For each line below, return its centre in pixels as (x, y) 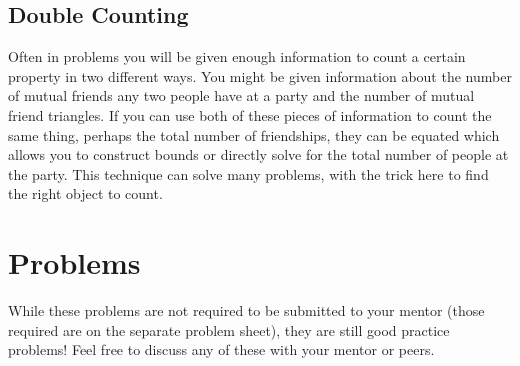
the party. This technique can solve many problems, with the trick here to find (248, 173)
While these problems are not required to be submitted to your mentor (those (246, 310)
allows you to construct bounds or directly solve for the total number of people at (258, 154)
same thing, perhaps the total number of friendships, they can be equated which (254, 134)
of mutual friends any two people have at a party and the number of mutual (241, 95)
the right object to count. (85, 193)
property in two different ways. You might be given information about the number (260, 75)
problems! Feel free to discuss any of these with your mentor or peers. (221, 349)
